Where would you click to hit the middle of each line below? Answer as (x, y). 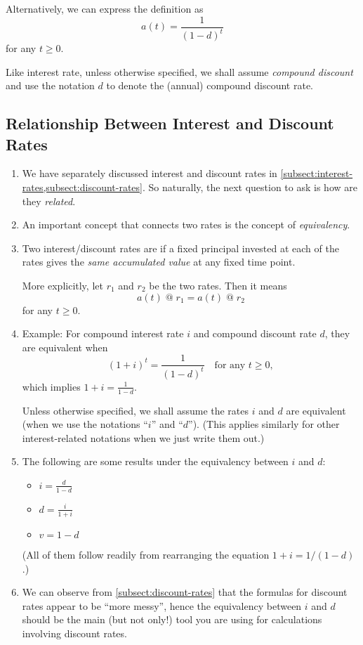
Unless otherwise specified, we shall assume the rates (136, 410)
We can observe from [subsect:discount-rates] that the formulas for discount (185, 592)
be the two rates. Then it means (218, 285)
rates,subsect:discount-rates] (82, 187)
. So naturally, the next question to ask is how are (250, 187)
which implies (51, 386)
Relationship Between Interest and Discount (170, 123)
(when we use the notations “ (85, 424)
